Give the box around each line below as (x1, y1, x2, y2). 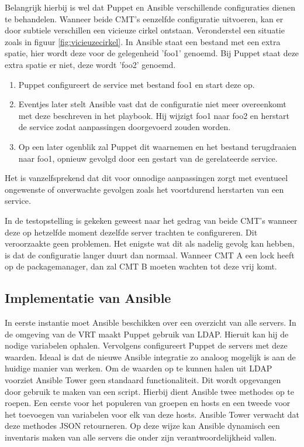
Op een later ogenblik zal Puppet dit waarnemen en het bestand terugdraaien (18, 140, 297, 152)
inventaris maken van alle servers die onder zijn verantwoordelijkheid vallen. (5, 431, 277, 443)
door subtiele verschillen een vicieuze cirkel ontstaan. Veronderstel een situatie (5, 24, 285, 36)
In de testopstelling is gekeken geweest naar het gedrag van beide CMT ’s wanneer (5, 214, 298, 226)
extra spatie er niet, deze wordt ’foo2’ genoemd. (5, 58, 176, 70)
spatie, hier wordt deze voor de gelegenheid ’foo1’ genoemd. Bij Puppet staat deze (5, 47, 299, 59)
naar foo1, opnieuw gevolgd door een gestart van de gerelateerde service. (18, 152, 278, 164)
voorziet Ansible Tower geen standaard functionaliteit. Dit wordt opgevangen (5, 374, 281, 386)
